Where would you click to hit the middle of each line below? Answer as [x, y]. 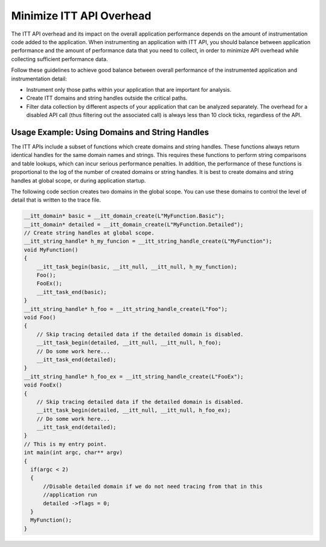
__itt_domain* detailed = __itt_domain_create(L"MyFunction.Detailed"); [134, 224]
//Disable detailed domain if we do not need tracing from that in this [153, 486]
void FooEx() [43, 385]
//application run [70, 495]
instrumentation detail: [39, 78]
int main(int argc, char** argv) [73, 453]
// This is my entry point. [65, 444]
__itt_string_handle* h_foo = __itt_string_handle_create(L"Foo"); [126, 309]
